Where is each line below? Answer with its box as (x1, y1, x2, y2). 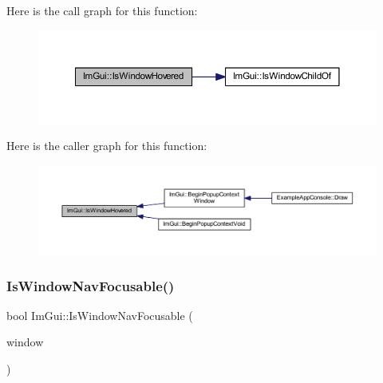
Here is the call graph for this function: (6, 2, 198, 18)
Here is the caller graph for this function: (6, 137, 207, 154)
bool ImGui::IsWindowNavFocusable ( (6, 306, 193, 323)
